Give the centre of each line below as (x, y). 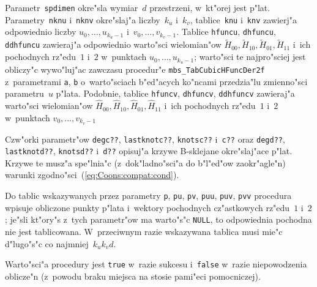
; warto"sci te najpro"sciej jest (250, 57)
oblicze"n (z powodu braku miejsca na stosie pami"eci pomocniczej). (133, 276)
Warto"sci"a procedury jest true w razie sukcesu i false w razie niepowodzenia (156, 264)
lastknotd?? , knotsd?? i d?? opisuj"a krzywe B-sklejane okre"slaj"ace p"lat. (149, 151)
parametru (24, 93)
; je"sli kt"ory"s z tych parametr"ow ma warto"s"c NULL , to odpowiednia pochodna (158, 219)
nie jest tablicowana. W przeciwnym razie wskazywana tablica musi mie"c (144, 231)
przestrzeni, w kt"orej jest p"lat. (210, 7)
